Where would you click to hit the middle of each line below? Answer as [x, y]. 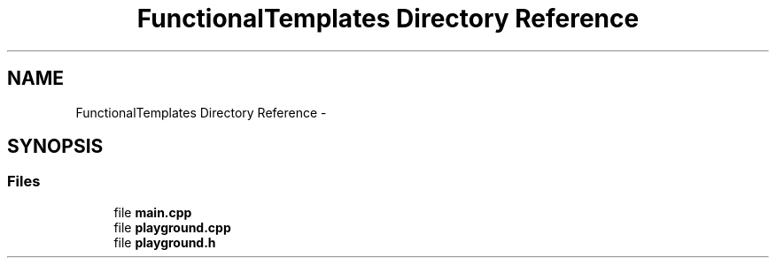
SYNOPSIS [55, 147]
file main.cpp [153, 212]
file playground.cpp [172, 227]
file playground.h [165, 242]
